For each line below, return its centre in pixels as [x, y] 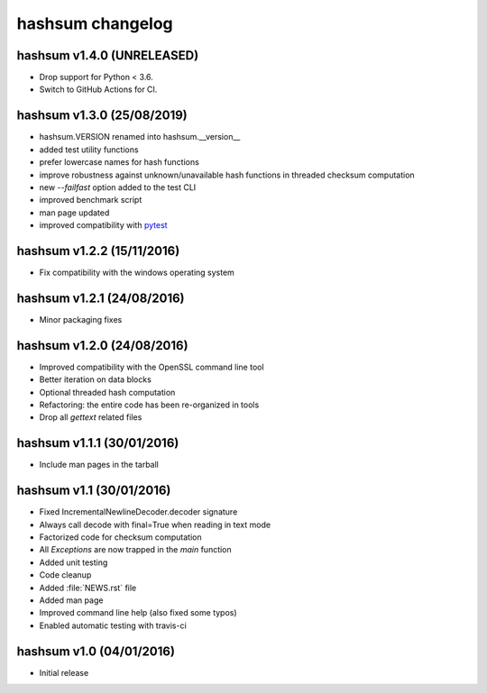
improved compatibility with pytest [103, 225]
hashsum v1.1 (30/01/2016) [94, 491]
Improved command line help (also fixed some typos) [138, 613]
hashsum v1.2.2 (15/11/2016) [98, 251]
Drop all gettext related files [91, 417]
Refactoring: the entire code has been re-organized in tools [149, 405]
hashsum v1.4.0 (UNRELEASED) [108, 55]
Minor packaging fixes [81, 319]
